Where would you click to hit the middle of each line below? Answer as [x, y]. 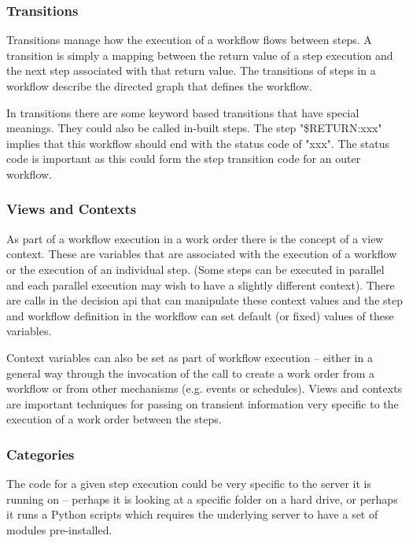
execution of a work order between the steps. [114, 419]
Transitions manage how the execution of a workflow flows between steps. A [189, 40]
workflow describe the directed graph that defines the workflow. [159, 86]
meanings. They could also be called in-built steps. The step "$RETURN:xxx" [194, 128]
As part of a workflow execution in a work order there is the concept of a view [195, 238]
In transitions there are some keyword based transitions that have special [183, 112]
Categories [41, 454]
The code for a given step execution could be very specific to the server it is [189, 484]
